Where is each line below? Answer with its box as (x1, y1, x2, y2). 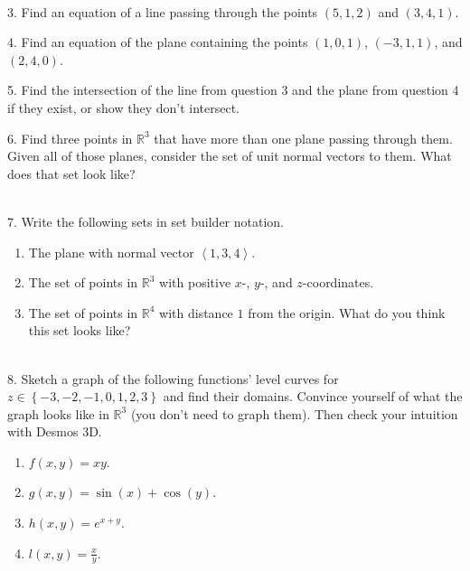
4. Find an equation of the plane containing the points (7, 33, 308, 51)
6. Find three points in (7, 128, 133, 147)
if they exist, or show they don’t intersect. (7, 98, 240, 117)
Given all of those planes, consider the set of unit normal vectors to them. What (7, 146, 452, 165)
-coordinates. (302, 273, 374, 292)
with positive (159, 273, 231, 292)
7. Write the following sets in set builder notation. (7, 211, 284, 230)
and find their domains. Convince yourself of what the (163, 387, 463, 406)
